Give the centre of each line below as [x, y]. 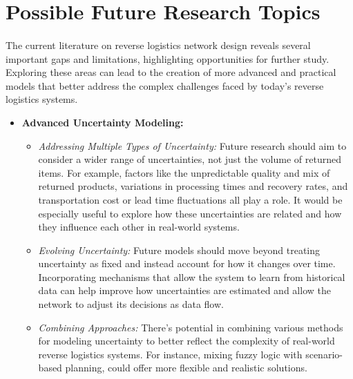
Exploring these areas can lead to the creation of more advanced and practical [171, 72]
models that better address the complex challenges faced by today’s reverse [165, 85]
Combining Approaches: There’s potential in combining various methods [191, 327]
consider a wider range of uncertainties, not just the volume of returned [190, 159]
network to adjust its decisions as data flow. [131, 304]
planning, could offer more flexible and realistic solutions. [186, 368]
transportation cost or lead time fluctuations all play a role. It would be [190, 199]
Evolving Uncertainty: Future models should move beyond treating [179, 250]
